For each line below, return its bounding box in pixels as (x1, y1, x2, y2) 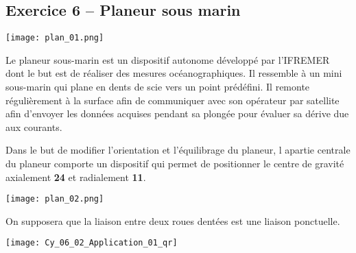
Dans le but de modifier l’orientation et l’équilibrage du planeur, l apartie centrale (5, 143, 351, 157)
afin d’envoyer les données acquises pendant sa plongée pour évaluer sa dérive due (5, 106, 349, 121)
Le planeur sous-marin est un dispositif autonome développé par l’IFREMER (5, 52, 330, 67)
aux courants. (5, 119, 62, 134)
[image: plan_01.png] (5, 33, 104, 43)
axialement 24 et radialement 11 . (5, 169, 146, 184)
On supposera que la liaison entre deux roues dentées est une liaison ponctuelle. (5, 213, 340, 228)
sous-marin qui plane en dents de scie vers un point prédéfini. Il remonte (5, 80, 310, 94)
